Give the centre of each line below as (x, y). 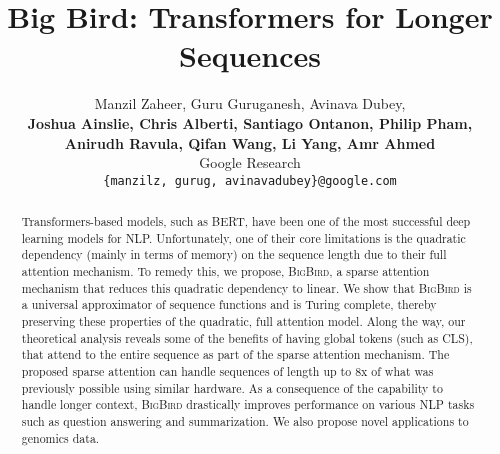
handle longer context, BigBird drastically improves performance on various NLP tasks (248, 404)
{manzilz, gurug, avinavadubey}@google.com (250, 180)
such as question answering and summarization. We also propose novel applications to (245, 421)
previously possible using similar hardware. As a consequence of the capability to (232, 387)
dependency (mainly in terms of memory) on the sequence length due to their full (234, 254)
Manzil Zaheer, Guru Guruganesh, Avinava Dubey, (250, 103)
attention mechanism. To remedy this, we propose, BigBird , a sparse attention (225, 271)
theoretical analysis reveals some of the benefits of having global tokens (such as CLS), (247, 337)
